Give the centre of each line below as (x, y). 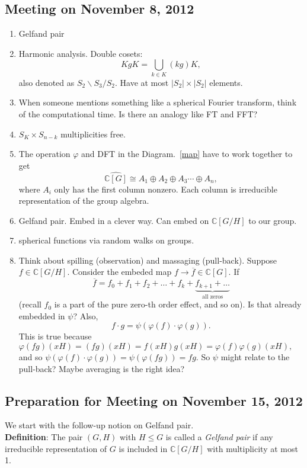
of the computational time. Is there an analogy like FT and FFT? (138, 113)
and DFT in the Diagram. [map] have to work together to (187, 154)
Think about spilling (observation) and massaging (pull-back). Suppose (148, 260)
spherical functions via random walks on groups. (106, 240)
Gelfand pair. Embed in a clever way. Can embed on (114, 220)
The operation (44, 154)
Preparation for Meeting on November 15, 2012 (154, 400)
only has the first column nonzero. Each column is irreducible (166, 189)
